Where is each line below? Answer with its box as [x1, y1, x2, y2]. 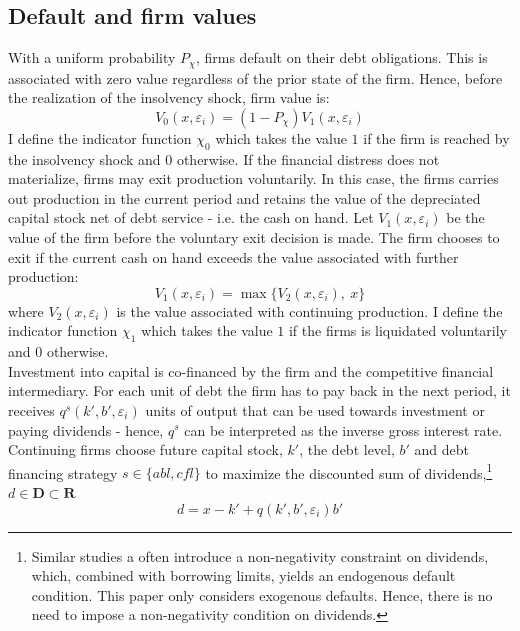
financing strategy [8, 462, 118, 483]
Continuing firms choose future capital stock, [8, 439, 283, 460]
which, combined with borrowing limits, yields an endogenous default [31, 565, 456, 586]
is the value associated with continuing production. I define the [116, 300, 503, 321]
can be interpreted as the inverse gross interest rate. [184, 419, 503, 440]
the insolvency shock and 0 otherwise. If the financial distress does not [8, 148, 440, 169]
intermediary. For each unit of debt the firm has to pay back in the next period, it [8, 380, 511, 401]
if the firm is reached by [363, 127, 510, 148]
